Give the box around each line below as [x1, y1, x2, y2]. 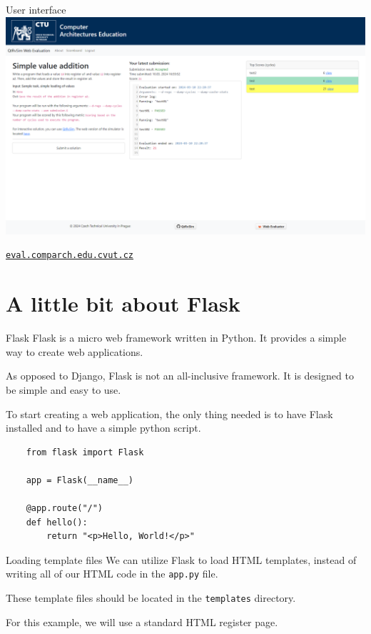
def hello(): [26, 517, 88, 527]
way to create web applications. [6, 344, 143, 359]
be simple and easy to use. [6, 382, 121, 397]
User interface [6, 2, 66, 16]
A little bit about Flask [6, 289, 240, 318]
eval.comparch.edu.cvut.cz [6, 250, 133, 261]
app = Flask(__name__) [26, 475, 133, 485]
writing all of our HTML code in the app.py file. [6, 566, 218, 581]
